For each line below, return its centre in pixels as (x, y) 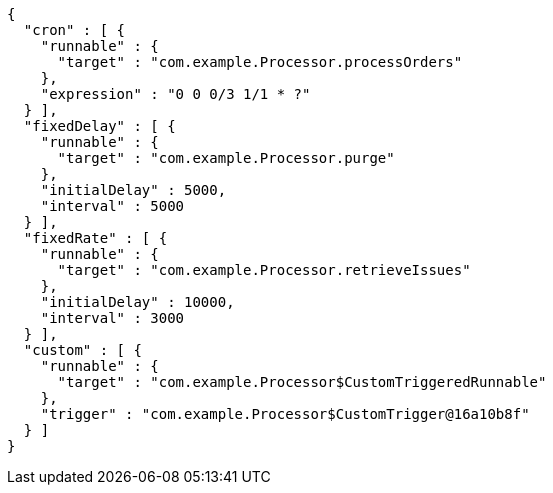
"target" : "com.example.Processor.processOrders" (260, 62)
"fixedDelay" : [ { (99, 126)
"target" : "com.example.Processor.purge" (226, 158)
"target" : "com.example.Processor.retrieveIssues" (264, 270)
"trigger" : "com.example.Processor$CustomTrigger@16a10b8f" (285, 414)
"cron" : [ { (74, 30)
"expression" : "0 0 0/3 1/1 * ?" (175, 94)
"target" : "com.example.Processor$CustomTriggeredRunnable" (302, 382)
